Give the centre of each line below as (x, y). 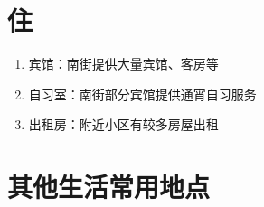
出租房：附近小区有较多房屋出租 (123, 124)
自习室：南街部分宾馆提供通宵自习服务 (142, 94)
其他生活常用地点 (109, 187)
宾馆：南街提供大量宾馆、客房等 (123, 64)
